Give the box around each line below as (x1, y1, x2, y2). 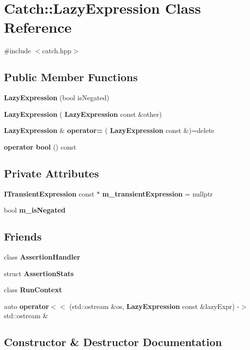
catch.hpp (42, 45, 72, 56)
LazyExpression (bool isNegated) (4, 92, 109, 103)
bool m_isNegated (4, 205, 65, 215)
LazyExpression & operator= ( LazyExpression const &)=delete (4, 125, 214, 135)
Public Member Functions (4, 69, 138, 85)
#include (4, 45, 31, 56)
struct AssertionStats (4, 268, 74, 278)
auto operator (4, 301, 49, 311)
